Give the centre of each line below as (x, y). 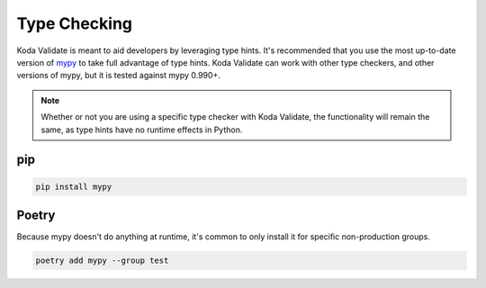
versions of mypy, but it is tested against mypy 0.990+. (118, 76)
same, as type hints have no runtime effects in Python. (142, 130)
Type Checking (75, 23)
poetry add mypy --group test (102, 260)
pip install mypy (74, 186)
